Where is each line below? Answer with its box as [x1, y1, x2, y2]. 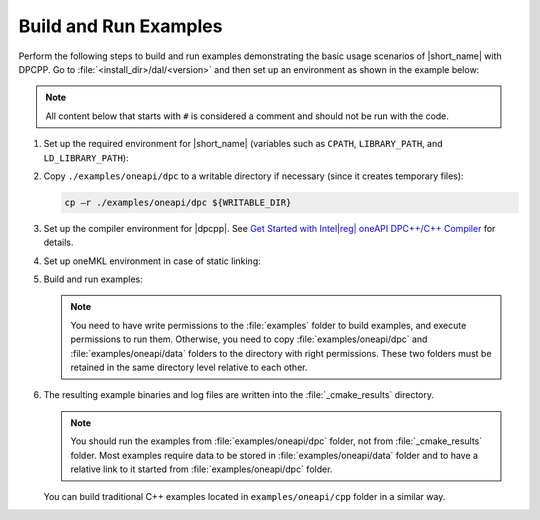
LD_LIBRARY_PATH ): [43, 151, 129, 164]
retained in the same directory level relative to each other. [70, 361, 308, 373]
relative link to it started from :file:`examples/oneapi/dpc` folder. [70, 463, 333, 475]
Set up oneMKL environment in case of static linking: [43, 255, 262, 267]
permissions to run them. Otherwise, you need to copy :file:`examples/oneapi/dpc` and [70, 333, 428, 345]
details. [43, 236, 74, 249]
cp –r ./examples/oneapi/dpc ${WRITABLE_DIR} [64, 196, 292, 208]
